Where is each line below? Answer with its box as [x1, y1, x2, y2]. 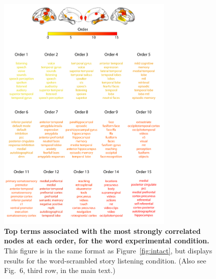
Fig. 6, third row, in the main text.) [4, 265, 116, 275]
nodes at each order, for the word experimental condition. [4, 235, 209, 246]
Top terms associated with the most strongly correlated [4, 225, 201, 236]
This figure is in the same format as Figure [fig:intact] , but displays [4, 245, 212, 256]
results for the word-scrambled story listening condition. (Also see [4, 255, 206, 265]
